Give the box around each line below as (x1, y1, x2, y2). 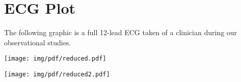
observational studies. (4, 37, 71, 47)
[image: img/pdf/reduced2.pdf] (4, 70, 110, 78)
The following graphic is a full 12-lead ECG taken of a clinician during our (4, 27, 237, 38)
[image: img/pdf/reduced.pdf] (4, 55, 106, 63)
